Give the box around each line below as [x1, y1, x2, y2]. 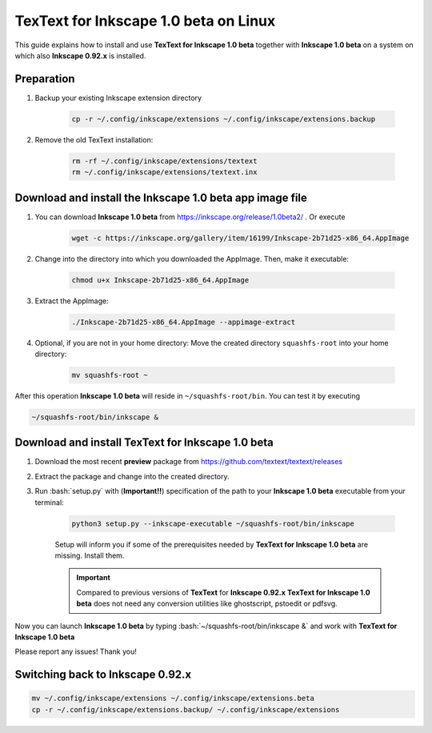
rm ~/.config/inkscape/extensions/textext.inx [71, 168, 258, 177]
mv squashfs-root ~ [71, 371, 148, 379]
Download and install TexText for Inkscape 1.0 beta [14, 436, 274, 450]
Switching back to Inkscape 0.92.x [14, 668, 192, 682]
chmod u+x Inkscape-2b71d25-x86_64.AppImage [71, 275, 250, 284]
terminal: [34, 497, 64, 507]
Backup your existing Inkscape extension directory [34, 93, 202, 102]
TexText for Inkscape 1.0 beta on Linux [14, 12, 276, 30]
